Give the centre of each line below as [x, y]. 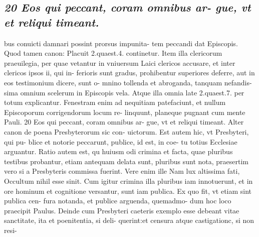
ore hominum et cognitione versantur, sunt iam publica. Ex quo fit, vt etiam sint [128, 191]
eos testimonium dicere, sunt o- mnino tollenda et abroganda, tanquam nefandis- [128, 82]
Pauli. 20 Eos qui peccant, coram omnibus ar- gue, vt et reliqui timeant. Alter [124, 122]
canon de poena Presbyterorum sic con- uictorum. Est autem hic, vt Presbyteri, [126, 131]
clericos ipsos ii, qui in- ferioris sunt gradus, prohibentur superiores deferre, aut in [129, 73]
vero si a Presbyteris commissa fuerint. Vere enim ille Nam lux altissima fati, [122, 171]
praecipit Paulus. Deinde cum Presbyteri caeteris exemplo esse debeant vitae [122, 210]
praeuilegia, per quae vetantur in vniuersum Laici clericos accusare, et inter [120, 63]
